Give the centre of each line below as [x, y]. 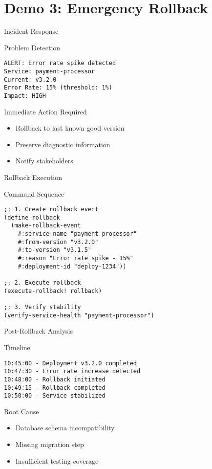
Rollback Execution [33, 177]
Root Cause [21, 411]
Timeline [17, 347]
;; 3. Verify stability [42, 307]
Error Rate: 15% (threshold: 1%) [58, 88]
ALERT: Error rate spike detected [60, 63]
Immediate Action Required [45, 111]
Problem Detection [32, 47]
